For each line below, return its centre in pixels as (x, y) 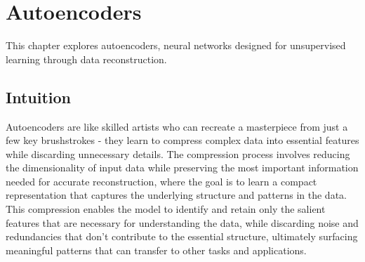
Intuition (38, 97)
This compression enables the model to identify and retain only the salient (166, 209)
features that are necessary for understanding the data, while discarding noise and (182, 222)
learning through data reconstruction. (86, 59)
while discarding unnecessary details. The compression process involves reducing (178, 153)
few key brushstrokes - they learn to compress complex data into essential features (182, 140)
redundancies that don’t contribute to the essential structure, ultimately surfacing (182, 236)
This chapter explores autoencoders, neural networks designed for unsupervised (176, 45)
